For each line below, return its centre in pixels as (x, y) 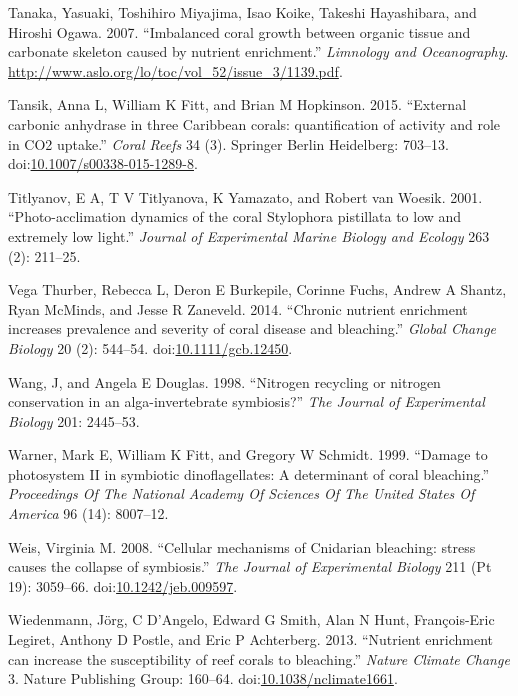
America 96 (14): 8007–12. (88, 513)
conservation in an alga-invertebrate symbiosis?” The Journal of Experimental (246, 401)
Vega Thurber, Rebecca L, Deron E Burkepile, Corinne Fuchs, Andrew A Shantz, (257, 289)
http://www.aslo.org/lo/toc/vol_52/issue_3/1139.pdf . (175, 70)
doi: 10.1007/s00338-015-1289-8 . (103, 163)
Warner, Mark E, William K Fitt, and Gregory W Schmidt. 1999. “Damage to (248, 454)
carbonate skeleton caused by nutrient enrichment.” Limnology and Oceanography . (258, 51)
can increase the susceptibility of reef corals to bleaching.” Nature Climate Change (259, 658)
